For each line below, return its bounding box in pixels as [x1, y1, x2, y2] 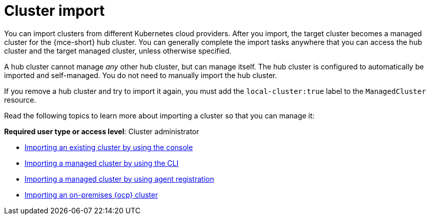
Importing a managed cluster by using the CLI [25, 158, 179, 167]
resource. [4, 95, 36, 104]
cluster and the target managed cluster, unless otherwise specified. [4, 46, 232, 55]
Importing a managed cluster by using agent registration [25, 174, 214, 183]
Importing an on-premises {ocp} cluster [25, 190, 158, 199]
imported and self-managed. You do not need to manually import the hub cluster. [4, 70, 277, 80]
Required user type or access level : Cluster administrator [4, 127, 199, 136]
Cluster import [4, 2, 105, 19]
